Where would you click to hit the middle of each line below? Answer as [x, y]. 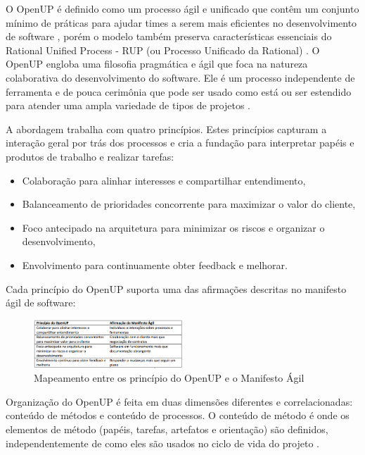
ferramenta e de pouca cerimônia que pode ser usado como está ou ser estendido [179, 91]
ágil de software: [41, 303]
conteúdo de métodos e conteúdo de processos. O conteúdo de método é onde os [178, 415]
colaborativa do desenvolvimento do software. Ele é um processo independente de [180, 77]
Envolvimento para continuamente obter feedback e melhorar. [155, 264]
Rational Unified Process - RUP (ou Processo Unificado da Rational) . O [163, 50]
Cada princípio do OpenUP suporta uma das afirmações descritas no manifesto [176, 288]
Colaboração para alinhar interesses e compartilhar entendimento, [164, 180]
